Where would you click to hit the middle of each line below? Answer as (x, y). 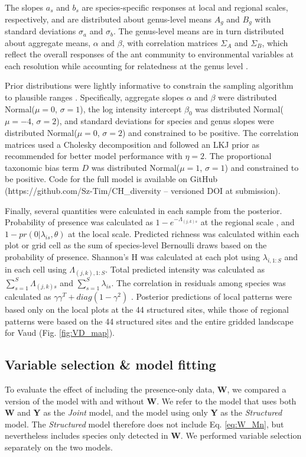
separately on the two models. (59, 447)
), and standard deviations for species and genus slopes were (165, 121)
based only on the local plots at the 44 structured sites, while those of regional (147, 309)
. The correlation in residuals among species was (198, 282)
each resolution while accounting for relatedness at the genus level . (126, 65)
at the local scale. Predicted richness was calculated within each (184, 233)
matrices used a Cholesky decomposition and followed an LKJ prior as (132, 144)
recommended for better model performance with (94, 156)
